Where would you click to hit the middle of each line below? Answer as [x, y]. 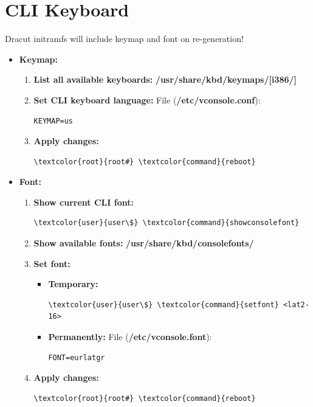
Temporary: [73, 284]
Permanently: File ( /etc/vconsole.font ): [130, 337]
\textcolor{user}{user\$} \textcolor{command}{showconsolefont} [167, 223]
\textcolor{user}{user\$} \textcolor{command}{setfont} [163, 304]
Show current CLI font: [84, 202]
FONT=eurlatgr [77, 357]
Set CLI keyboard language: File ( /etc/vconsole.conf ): [147, 99]
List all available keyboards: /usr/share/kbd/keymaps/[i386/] [165, 79]
